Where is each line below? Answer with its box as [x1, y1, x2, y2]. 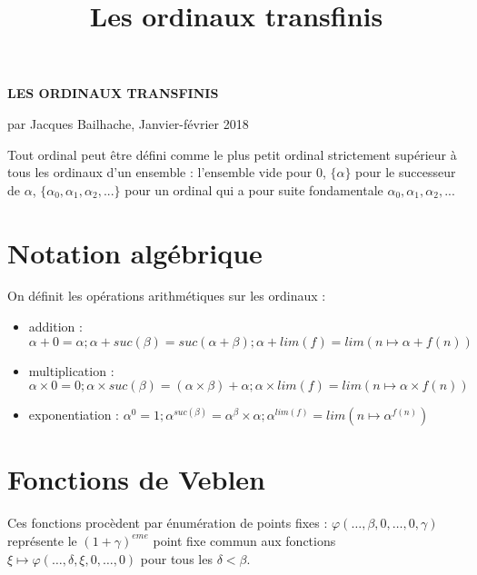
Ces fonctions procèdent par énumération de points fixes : [7, 513, 328, 532]
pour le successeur [355, 163, 456, 182]
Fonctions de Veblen [7, 461, 266, 498]
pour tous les [140, 549, 213, 568]
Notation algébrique [7, 233, 263, 271]
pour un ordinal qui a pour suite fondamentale [124, 180, 383, 199]
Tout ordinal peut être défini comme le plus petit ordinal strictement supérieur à [7, 144, 457, 164]
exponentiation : [28, 405, 119, 424]
